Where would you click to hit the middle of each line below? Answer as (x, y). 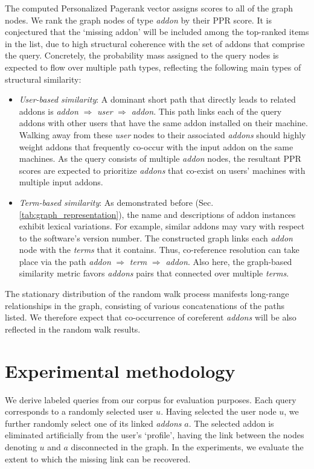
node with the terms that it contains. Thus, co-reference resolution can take (159, 250)
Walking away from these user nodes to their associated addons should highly (162, 134)
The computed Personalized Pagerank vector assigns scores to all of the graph (149, 8)
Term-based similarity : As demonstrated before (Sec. (116, 202)
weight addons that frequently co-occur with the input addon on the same (156, 146)
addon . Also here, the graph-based (229, 261)
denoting (21, 446)
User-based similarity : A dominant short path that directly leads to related (157, 99)
